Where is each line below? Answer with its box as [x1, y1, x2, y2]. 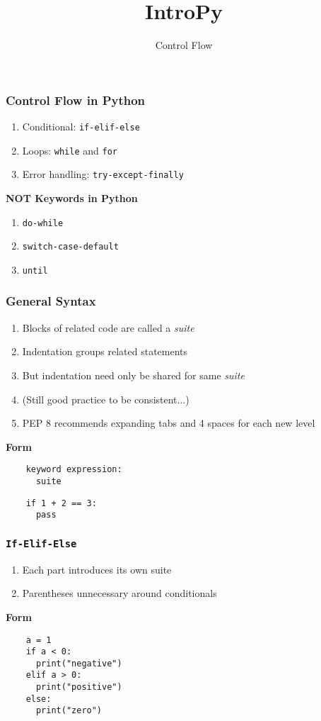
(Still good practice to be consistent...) [22, 391, 189, 406]
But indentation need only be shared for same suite [22, 367, 245, 382]
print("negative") [35, 658, 122, 669]
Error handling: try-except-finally [22, 167, 184, 181]
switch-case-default [22, 242, 119, 252]
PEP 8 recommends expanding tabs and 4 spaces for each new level [22, 415, 315, 430]
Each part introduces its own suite [22, 561, 172, 576]
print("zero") [35, 705, 103, 716]
